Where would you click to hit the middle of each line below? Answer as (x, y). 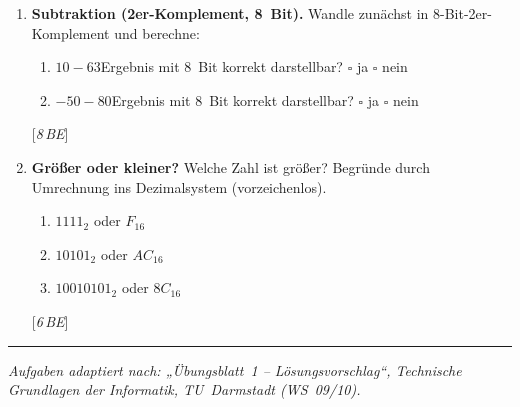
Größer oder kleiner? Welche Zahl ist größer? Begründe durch (230, 166)
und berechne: (157, 32)
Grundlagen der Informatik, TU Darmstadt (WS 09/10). (184, 389)
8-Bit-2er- (462, 13)
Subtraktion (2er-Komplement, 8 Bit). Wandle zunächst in (230, 13)
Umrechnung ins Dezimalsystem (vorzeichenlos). (179, 186)
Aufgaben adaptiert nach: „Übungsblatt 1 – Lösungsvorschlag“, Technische (235, 369)
